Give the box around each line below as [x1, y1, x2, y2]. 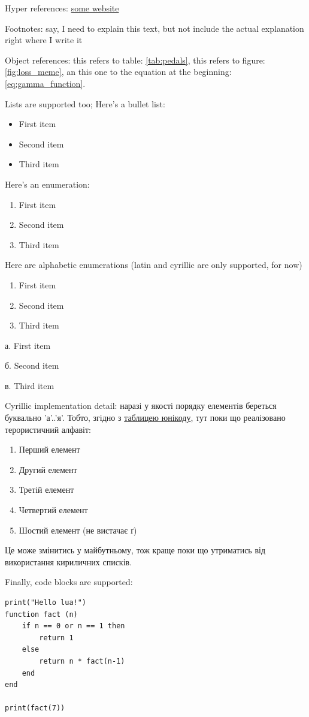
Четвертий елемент [19, 504, 88, 516]
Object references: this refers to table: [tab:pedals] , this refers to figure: [5, 53, 265, 66]
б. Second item [5, 359, 59, 372]
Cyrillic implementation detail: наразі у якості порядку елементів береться [5, 399, 277, 412]
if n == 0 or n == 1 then [22, 622, 125, 631]
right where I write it [5, 34, 83, 46]
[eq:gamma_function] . [5, 77, 86, 89]
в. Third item [5, 379, 54, 391]
